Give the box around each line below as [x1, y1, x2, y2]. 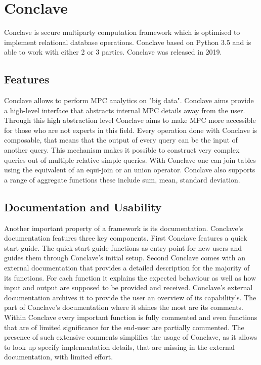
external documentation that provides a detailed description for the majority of [4, 262, 250, 273]
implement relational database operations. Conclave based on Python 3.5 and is [4, 36, 251, 47]
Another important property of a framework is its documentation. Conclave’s [4, 222, 243, 233]
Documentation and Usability [4, 199, 162, 214]
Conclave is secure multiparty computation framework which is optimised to [4, 27, 240, 37]
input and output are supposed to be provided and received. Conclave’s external [4, 282, 253, 293]
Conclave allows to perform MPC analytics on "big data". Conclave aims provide [4, 95, 254, 106]
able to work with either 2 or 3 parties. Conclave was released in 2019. [4, 47, 222, 57]
